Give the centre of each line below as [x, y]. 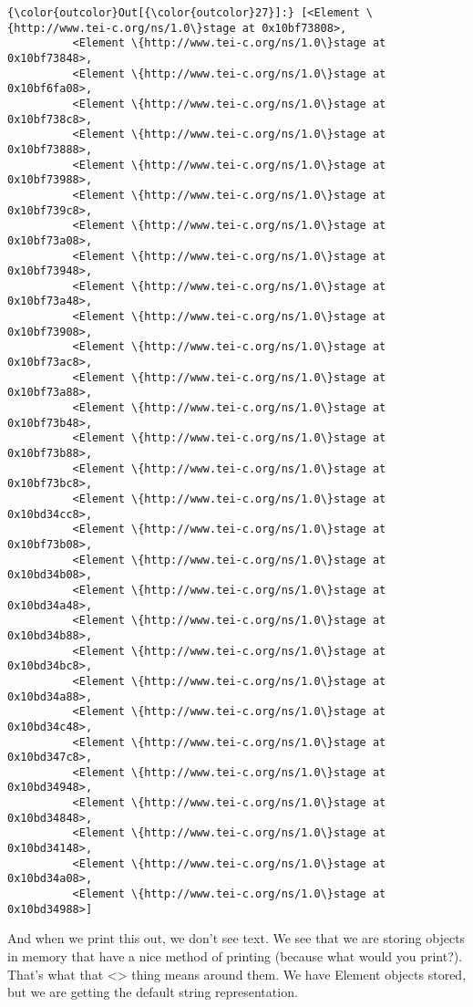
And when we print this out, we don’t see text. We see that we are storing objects [236, 938]
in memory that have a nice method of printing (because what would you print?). [235, 955]
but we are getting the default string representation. [153, 992]
